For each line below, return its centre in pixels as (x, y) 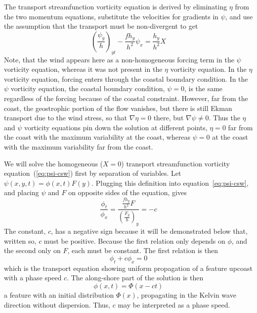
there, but (169, 118)
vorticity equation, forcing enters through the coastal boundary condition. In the (126, 78)
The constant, (25, 231)
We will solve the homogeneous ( (54, 163)
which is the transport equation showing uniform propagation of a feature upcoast (128, 268)
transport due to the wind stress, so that (66, 118)
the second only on (32, 250)
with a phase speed (33, 278)
